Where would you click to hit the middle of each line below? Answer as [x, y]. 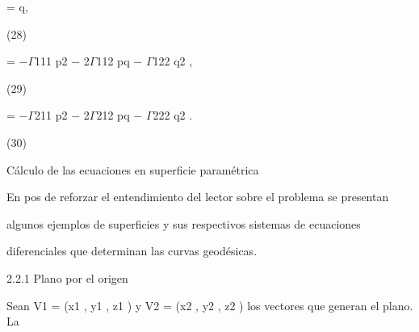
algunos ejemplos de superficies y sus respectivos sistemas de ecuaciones [184, 223]
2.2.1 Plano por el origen [67, 277]
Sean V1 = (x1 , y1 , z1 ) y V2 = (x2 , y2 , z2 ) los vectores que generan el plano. [210, 305]
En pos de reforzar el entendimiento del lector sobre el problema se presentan [198, 197]
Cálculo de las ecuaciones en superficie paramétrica [133, 169]
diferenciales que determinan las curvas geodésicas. [132, 251]
